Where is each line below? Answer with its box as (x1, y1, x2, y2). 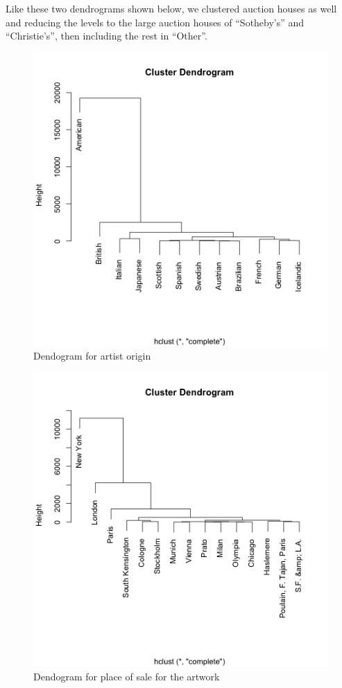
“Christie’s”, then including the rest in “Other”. (6, 28, 207, 43)
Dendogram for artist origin (33, 349, 151, 363)
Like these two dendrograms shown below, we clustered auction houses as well (6, 1, 337, 15)
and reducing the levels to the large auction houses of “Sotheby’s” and (6, 15, 305, 29)
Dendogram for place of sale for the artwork (33, 669, 220, 683)
